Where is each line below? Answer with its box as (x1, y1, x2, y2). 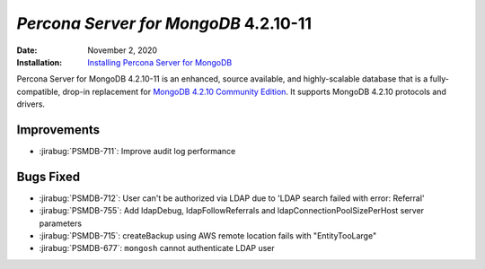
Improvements (16, 122, 101, 137)
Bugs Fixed (16, 169, 81, 184)
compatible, (16, 86, 61, 97)
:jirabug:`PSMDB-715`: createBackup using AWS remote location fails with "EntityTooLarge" (39, 230, 377, 241)
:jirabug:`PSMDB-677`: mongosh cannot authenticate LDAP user (39, 243, 276, 254)
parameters (39, 218, 83, 229)
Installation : (16, 56, 63, 67)
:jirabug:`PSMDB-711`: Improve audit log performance (39, 146, 236, 157)
